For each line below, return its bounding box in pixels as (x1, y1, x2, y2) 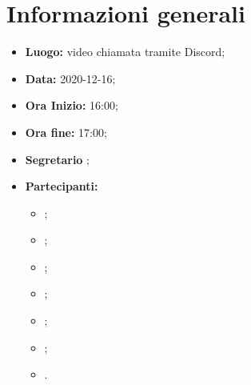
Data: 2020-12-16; (25, 70, 116, 86)
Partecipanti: (25, 178, 98, 195)
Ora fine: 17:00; (25, 123, 107, 140)
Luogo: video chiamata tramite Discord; (25, 43, 225, 60)
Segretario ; (25, 150, 90, 167)
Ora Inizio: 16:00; (25, 97, 118, 114)
